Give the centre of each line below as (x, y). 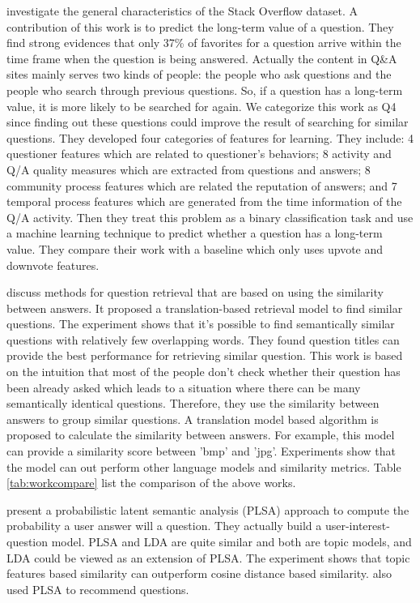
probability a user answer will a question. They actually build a (164, 526)
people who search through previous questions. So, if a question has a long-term (205, 90)
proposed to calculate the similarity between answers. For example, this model (201, 435)
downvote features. (53, 265)
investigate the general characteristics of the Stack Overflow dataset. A (182, 11)
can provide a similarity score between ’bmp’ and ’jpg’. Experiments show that (201, 451)
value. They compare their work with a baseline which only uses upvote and (195, 248)
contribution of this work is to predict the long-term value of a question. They (200, 26)
